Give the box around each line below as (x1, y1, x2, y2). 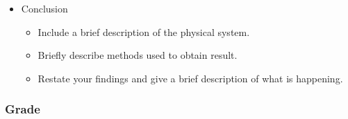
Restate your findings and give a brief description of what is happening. (38, 71, 343, 85)
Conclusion (21, 1, 68, 15)
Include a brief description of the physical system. (38, 24, 250, 39)
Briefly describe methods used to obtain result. (38, 48, 238, 62)
